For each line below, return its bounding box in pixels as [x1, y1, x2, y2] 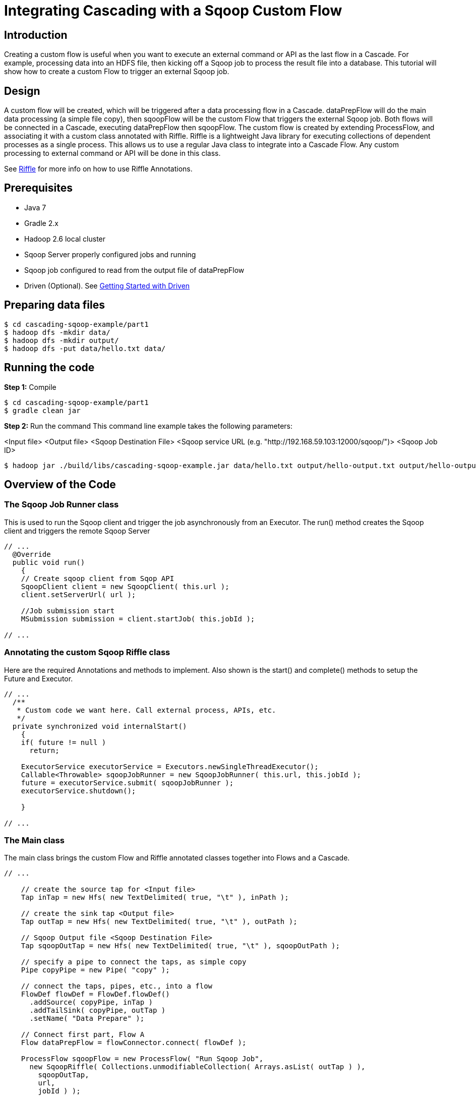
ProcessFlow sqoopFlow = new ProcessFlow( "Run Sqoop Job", [21, 1055, 264, 1063]
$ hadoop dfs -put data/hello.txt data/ [4, 344, 166, 353]
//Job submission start [21, 606, 115, 615]
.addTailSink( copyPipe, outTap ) [29, 1006, 166, 1015]
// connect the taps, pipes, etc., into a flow [21, 982, 213, 991]
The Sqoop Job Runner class [4, 499, 119, 510]
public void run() [12, 558, 85, 566]
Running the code [4, 361, 95, 374]
